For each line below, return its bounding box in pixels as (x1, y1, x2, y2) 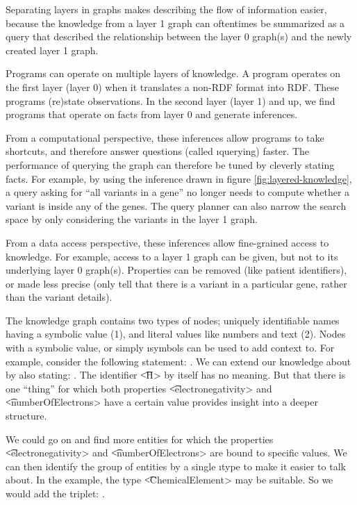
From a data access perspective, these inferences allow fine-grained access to (6, 235, 329, 249)
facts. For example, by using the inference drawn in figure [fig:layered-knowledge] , (6, 171, 352, 185)
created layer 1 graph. (6, 42, 99, 57)
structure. (6, 408, 47, 423)
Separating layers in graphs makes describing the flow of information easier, (6, 2, 327, 16)
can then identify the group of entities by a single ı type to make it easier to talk (6, 458, 346, 473)
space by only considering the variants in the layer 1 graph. (6, 212, 258, 226)
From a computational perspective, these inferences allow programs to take (6, 130, 324, 144)
